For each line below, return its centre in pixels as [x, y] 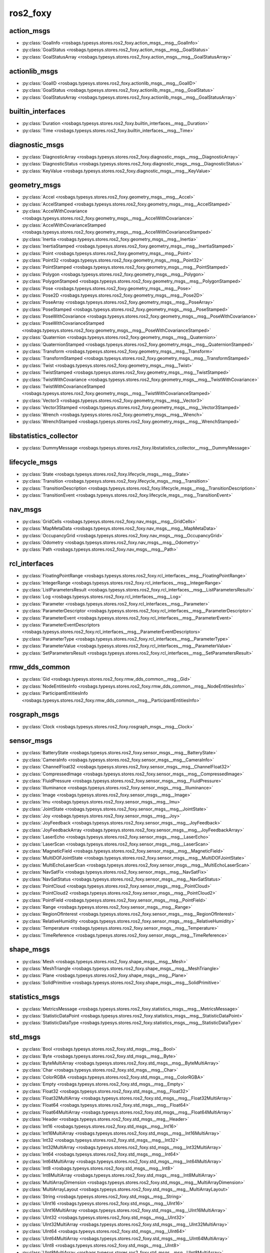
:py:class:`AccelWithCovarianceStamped [64, 225]
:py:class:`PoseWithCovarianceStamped [63, 323]
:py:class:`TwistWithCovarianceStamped [63, 386]
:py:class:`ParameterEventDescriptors [61, 625]
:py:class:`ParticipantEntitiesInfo [55, 693]
